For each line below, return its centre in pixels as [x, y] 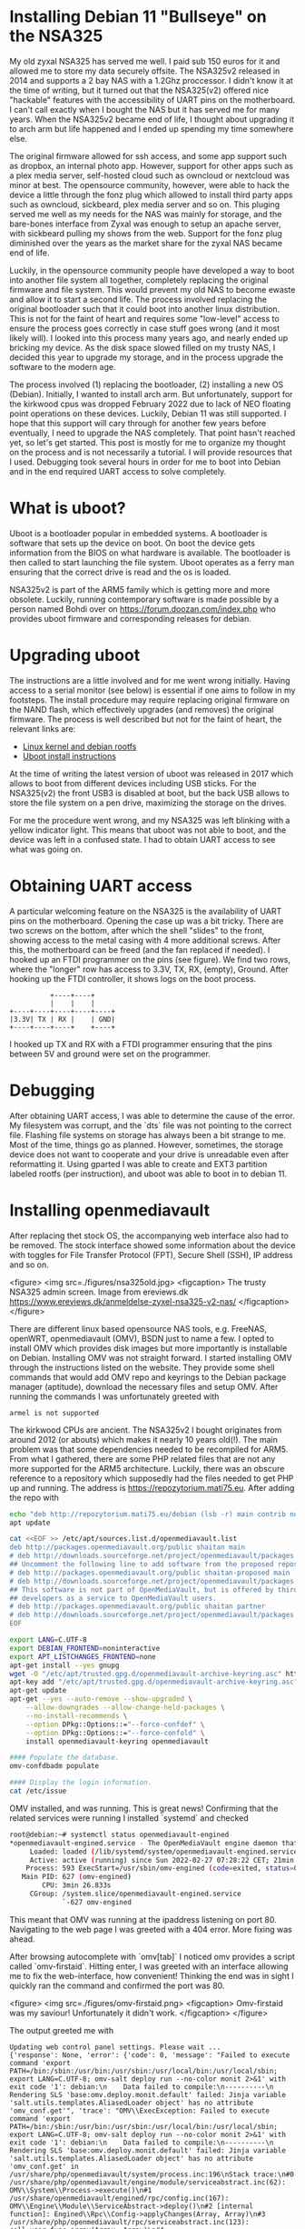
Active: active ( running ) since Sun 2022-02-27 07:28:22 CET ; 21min [162, 1860]
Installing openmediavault [110, 1210]
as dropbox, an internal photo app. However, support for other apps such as [151, 165]
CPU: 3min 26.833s [77, 1885]
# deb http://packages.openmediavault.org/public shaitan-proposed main [150, 1573]
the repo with [34, 1497]
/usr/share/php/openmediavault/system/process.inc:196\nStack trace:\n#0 [152, 2174]
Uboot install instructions [69, 755]
